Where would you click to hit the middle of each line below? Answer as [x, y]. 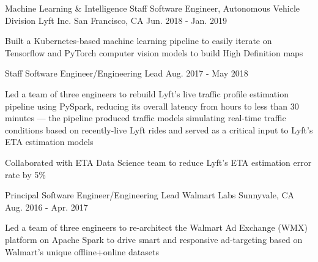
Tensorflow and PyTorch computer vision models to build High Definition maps [154, 52]
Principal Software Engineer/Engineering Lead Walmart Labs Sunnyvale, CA [150, 195]
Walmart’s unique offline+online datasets [82, 251]
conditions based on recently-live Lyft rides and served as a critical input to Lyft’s [159, 129]
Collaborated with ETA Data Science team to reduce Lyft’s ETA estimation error [158, 162]
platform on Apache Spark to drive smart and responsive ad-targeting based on [154, 239]
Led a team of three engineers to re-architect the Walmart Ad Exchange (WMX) [156, 227]
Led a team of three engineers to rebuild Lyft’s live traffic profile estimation [147, 93]
